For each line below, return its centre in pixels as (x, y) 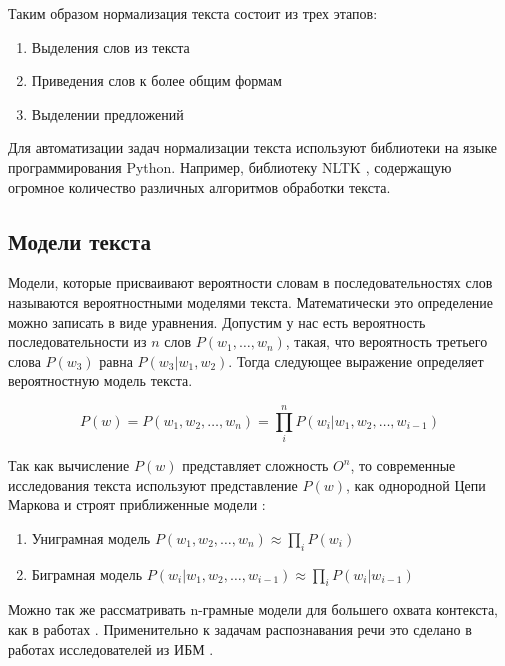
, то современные (403, 465)
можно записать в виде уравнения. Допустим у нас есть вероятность (217, 321)
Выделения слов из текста (110, 46)
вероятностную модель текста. (100, 380)
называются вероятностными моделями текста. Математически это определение (251, 301)
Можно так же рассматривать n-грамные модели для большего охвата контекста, (253, 609)
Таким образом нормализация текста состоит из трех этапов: (193, 13)
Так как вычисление (69, 465)
